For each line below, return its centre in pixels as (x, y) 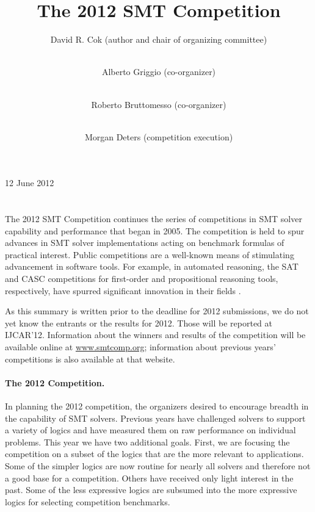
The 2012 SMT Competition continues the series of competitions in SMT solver (154, 219)
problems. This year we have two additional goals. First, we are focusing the (147, 442)
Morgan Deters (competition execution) (159, 136)
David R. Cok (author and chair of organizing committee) (159, 39)
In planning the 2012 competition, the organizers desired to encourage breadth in (157, 406)
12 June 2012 (30, 183)
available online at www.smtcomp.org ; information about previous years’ (140, 347)
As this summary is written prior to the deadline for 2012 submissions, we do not (157, 311)
